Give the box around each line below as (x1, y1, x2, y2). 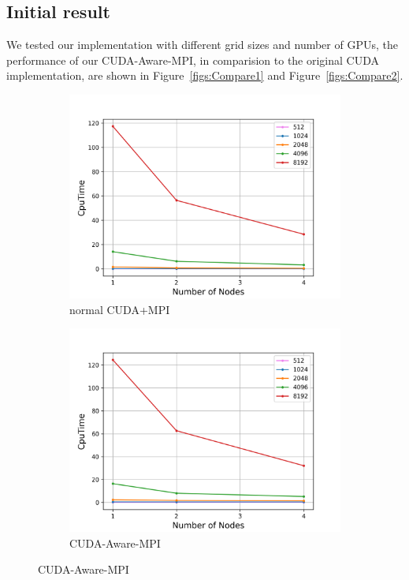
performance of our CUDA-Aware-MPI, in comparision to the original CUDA (6, 51, 380, 68)
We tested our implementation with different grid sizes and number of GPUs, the (6, 36, 398, 53)
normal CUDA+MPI (69, 301, 170, 317)
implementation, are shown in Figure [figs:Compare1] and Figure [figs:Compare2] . (6, 67, 403, 84)
